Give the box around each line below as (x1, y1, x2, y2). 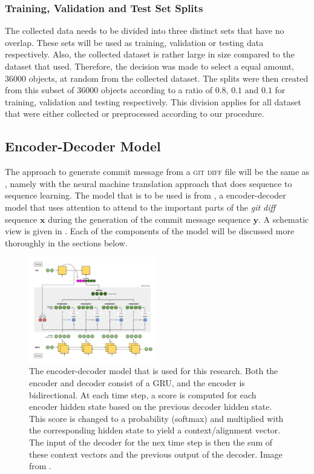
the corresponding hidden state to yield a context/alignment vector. (29, 424, 281, 436)
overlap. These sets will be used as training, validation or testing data (5, 36, 264, 48)
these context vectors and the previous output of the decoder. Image (29, 447, 283, 460)
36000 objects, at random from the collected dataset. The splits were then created (5, 71, 309, 84)
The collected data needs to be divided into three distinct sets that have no (5, 24, 284, 37)
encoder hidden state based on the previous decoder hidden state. (29, 400, 272, 413)
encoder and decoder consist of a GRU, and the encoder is (29, 377, 245, 389)
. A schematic (258, 212, 309, 225)
